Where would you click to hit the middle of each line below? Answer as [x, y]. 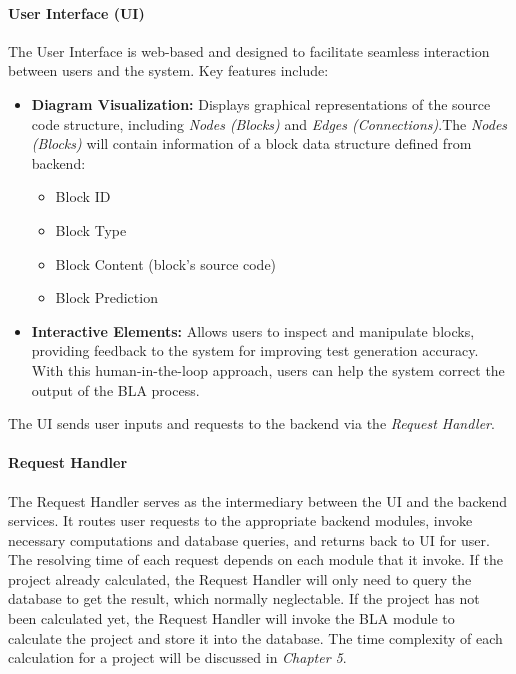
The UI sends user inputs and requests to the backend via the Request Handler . [251, 423]
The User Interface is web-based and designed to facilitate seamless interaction [249, 50]
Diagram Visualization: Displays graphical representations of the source [261, 103]
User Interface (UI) [76, 12]
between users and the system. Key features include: [168, 70]
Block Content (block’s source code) [166, 263]
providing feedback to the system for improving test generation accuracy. [255, 350]
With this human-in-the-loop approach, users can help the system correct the [268, 369]
